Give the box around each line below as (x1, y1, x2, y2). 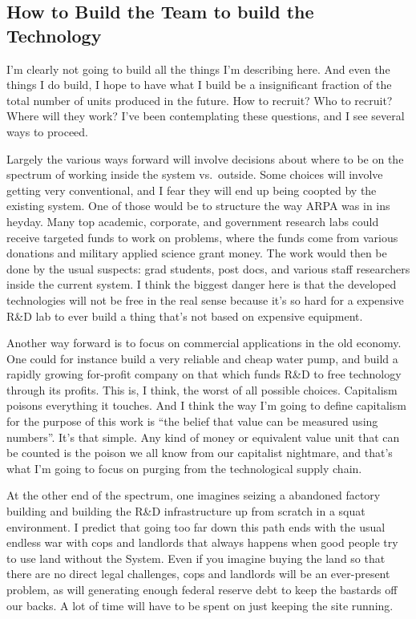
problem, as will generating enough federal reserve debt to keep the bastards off (6, 581, 398, 597)
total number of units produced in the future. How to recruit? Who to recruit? (6, 91, 393, 108)
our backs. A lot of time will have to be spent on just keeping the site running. (6, 597, 394, 613)
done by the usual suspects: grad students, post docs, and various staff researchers (6, 260, 410, 277)
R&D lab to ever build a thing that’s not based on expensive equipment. (6, 307, 363, 324)
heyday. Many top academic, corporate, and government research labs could (6, 212, 379, 229)
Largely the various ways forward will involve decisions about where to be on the (6, 150, 404, 167)
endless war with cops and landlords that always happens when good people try (6, 534, 398, 551)
